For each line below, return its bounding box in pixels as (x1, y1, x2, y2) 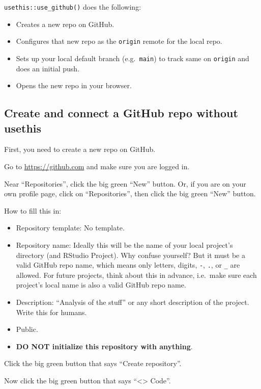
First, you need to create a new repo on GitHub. (4, 144, 156, 154)
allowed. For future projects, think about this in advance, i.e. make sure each (16, 269, 257, 280)
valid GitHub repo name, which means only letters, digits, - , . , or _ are (16, 260, 240, 270)
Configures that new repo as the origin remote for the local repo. (16, 36, 222, 46)
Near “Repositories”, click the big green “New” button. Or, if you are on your (4, 178, 246, 189)
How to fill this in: (4, 205, 62, 216)
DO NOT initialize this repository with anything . (16, 341, 193, 351)
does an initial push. (16, 63, 80, 73)
